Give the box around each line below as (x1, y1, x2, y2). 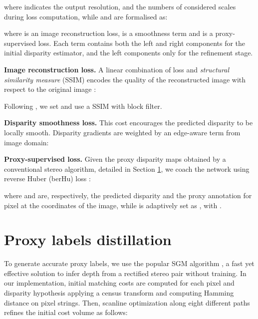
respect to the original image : (4, 84, 96, 94)
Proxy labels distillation (4, 229, 172, 250)
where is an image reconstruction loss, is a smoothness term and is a (4, 28, 213, 38)
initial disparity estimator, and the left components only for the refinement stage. (4, 47, 253, 58)
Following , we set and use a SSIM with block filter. (4, 100, 162, 111)
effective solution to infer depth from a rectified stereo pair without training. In (4, 268, 247, 278)
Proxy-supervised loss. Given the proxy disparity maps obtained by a (4, 154, 226, 164)
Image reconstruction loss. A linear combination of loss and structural (4, 64, 230, 74)
